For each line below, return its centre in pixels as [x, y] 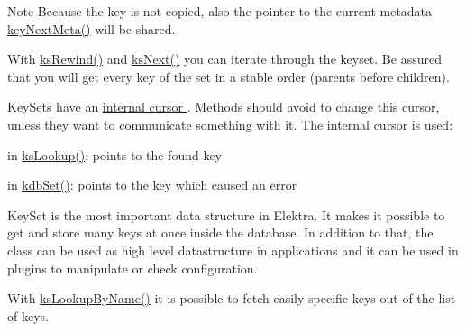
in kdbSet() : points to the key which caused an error [152, 185]
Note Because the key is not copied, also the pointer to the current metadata [220, 11]
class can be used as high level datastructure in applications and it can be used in [233, 250]
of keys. [28, 315]
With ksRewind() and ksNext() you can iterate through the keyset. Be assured [224, 59]
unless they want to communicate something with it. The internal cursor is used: [230, 124]
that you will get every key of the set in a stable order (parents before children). [228, 76]
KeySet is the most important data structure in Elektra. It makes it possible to [226, 215]
